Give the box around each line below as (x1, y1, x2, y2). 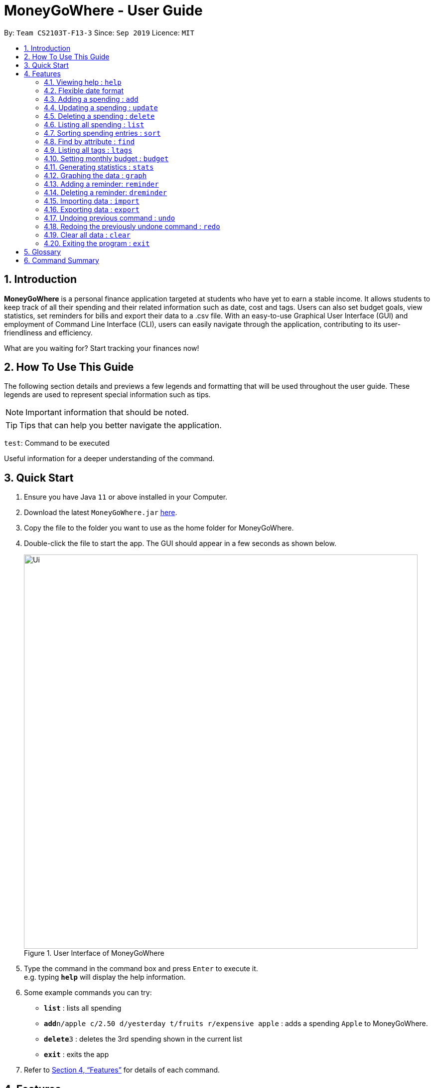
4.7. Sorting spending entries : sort (44, 128, 161, 137)
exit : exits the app (44, 1050, 109, 1059)
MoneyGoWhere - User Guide (4, 2, 203, 19)
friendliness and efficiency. (4, 328, 93, 337)
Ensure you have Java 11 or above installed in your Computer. (24, 493, 228, 502)
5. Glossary (24, 247, 61, 256)
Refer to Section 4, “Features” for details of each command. (24, 1066, 220, 1075)
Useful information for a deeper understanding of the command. (4, 454, 215, 463)
